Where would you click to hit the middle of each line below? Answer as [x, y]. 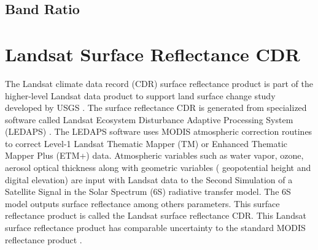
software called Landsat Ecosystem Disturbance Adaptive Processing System [149, 119]
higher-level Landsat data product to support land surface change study [140, 95]
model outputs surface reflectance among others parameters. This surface [142, 203]
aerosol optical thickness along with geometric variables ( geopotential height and [158, 168]
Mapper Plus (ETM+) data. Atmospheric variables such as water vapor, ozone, [154, 155]
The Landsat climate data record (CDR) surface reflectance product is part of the [159, 83]
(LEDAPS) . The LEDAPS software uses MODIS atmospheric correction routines [159, 131]
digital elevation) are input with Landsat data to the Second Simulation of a [149, 179]
